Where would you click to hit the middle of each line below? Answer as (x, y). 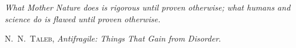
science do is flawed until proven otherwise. (83, 18)
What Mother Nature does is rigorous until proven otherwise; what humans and (148, 7)
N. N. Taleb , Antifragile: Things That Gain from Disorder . (113, 38)
